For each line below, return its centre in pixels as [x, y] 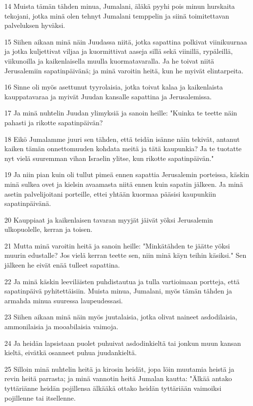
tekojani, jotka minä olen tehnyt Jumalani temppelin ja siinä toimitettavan [117, 15]
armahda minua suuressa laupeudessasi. [64, 300]
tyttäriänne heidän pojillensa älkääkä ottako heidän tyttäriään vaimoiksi [113, 388]
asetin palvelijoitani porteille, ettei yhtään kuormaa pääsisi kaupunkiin [110, 193]
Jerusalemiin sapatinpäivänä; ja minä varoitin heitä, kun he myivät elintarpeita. [124, 70]
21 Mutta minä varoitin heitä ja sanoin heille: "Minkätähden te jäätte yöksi [117, 245]
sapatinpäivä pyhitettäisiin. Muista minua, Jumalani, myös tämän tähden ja [118, 291]
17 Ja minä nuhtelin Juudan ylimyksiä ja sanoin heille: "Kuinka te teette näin [121, 113]
